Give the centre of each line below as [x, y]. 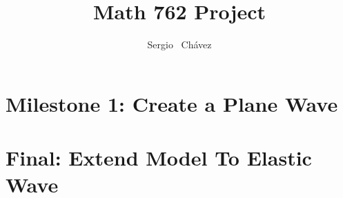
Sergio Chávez [179, 44]
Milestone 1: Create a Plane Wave [172, 103]
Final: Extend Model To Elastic [159, 158]
